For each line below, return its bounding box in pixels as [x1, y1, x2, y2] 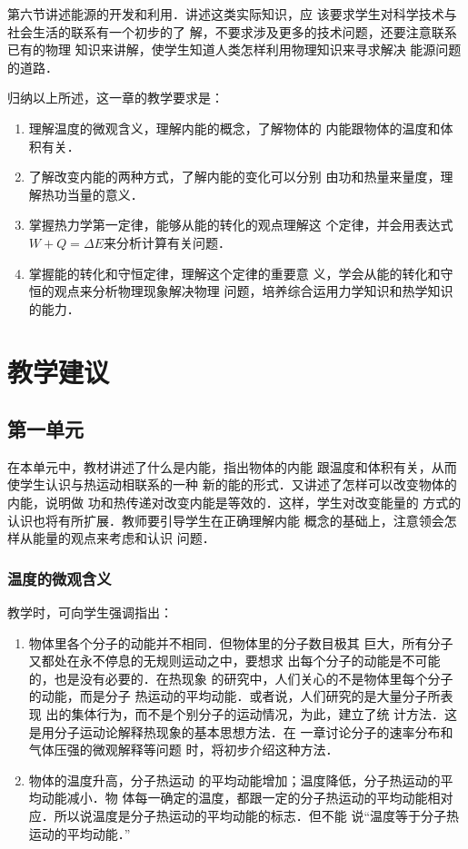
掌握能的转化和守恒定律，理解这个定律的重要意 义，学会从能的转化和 [28, 263, 441, 282]
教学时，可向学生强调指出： [7, 603, 173, 622]
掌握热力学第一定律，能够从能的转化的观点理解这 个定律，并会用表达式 [28, 215, 453, 234]
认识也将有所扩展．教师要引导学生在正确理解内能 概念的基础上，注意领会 [7, 510, 444, 529]
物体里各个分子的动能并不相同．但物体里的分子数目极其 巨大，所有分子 [28, 633, 453, 652]
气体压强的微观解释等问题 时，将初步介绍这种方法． [28, 740, 339, 759]
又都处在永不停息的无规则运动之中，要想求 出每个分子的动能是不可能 [28, 651, 441, 670]
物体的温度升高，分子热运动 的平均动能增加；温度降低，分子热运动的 [28, 770, 441, 789]
